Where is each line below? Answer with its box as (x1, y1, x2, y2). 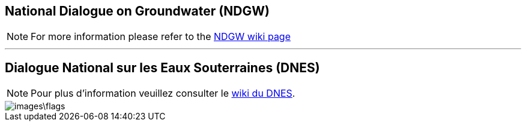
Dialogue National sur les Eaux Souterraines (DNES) (5, 60, 320, 75)
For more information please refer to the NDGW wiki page (31, 30, 291, 43)
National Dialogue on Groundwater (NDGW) (5, 4, 270, 19)
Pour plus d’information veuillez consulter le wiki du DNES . (31, 87, 295, 100)
